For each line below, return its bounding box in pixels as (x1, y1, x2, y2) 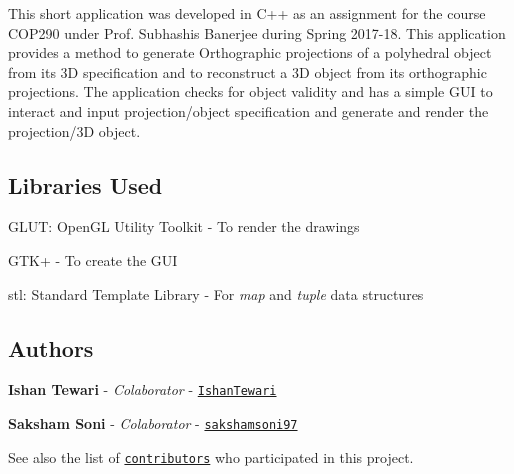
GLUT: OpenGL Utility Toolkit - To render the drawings (8, 216, 360, 237)
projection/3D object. (8, 120, 141, 141)
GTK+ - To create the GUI (8, 249, 178, 270)
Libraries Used (8, 169, 163, 200)
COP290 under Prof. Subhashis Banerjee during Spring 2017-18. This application (8, 22, 506, 43)
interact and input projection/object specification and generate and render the (8, 100, 489, 121)
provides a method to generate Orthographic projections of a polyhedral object (8, 42, 492, 63)
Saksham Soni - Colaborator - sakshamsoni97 (8, 413, 298, 433)
